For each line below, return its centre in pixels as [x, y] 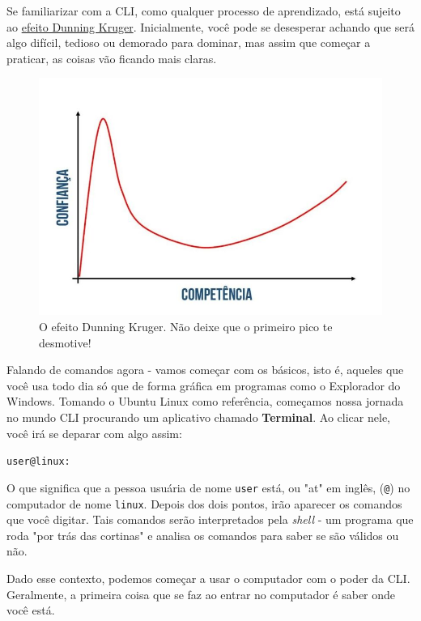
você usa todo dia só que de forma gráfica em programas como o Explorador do [204, 385]
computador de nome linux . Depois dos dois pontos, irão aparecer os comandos [204, 503]
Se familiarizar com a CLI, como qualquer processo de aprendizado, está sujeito [204, 11]
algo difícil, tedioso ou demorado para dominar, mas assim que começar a [189, 43]
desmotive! [65, 342]
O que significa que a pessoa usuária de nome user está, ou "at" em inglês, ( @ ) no [208, 487]
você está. [31, 610]
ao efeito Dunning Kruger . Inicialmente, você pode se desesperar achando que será [210, 26]
